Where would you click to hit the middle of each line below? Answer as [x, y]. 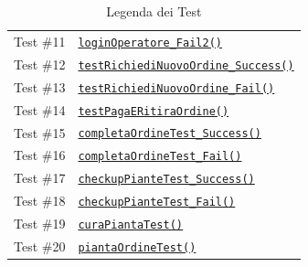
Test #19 [40, 224]
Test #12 [40, 64]
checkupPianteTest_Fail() [157, 203]
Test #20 [40, 246]
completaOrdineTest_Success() [170, 134]
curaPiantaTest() [130, 225]
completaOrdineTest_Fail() [160, 157]
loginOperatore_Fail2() [150, 43]
